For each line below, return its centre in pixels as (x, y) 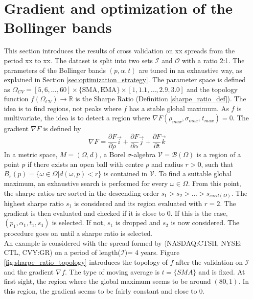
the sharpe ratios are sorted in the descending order (81, 193)
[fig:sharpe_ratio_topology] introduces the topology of (86, 262)
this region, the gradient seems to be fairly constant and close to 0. (104, 290)
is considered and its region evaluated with (138, 203)
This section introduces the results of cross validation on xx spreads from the (119, 51)
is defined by (62, 128)
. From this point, (215, 183)
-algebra (143, 154)
